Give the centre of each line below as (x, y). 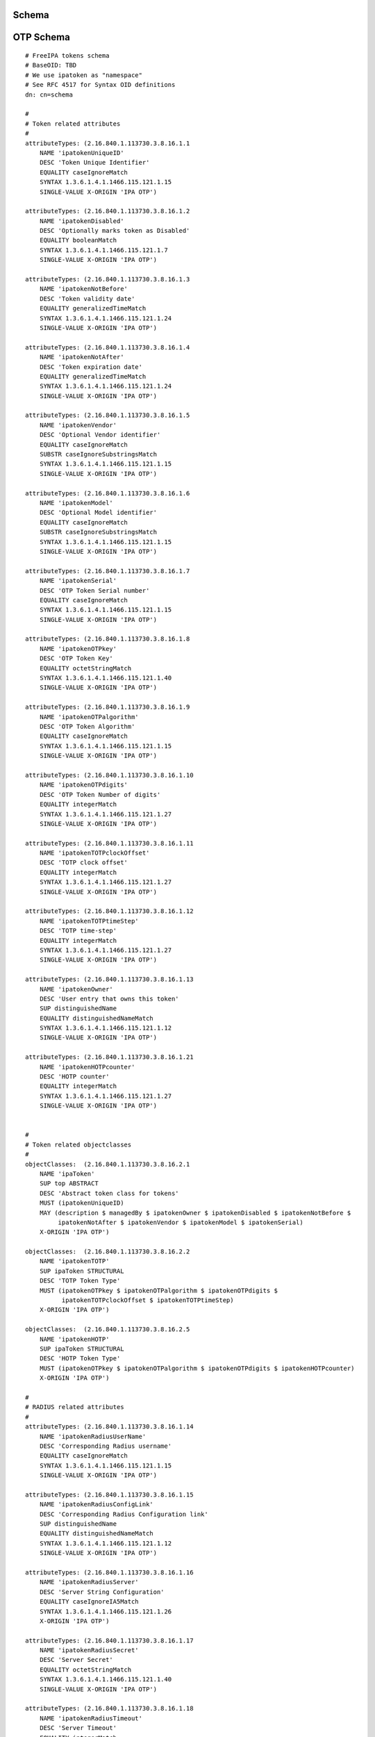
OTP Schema (42, 37)
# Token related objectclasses (78, 1144)
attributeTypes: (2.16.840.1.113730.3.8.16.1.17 (109, 1640)
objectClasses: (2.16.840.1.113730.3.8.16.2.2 (108, 1252)
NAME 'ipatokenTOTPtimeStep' (89, 921)
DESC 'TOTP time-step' (78, 931)
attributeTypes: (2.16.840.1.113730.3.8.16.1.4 (108, 347)
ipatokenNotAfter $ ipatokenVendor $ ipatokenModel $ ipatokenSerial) (181, 1222)
